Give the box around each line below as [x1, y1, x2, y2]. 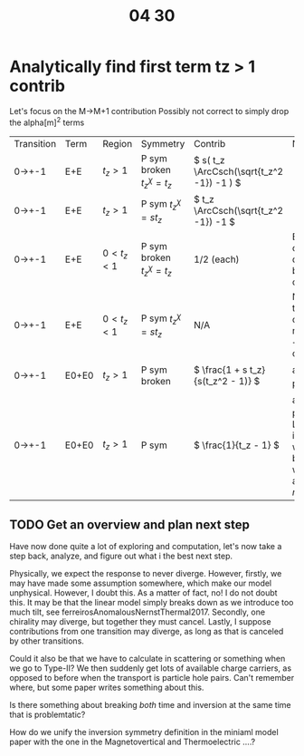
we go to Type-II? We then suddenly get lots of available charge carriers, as [9, 663, 292, 674]
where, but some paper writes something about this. [9, 682, 204, 693]
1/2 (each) [193, 253, 240, 266]
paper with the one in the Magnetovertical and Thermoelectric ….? [9, 736, 256, 747]
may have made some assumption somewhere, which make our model [9, 577, 272, 588]
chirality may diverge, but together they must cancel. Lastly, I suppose [9, 615, 271, 626]
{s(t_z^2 [193, 375, 229, 388]
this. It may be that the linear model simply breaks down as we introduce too [9, 596, 294, 607]
